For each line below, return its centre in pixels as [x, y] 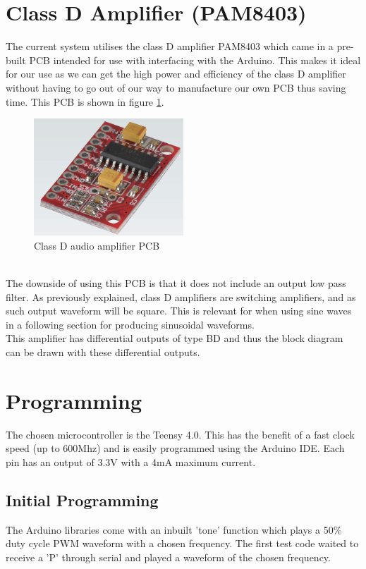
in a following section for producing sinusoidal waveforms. [130, 324]
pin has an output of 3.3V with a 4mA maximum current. [131, 461]
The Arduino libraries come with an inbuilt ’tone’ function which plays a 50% [174, 529]
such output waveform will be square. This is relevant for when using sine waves [179, 311]
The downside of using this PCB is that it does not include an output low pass [176, 282]
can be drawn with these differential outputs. [103, 351]
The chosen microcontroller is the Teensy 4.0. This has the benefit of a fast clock [180, 434]
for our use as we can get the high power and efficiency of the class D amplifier [176, 74]
